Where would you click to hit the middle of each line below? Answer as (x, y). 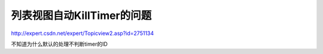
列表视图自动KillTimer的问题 (81, 15)
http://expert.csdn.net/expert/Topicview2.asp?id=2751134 (83, 33)
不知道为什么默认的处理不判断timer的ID (59, 44)
